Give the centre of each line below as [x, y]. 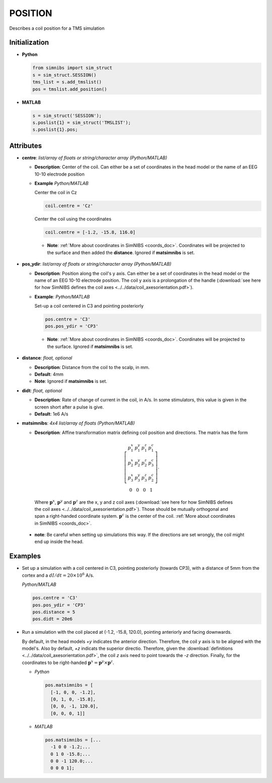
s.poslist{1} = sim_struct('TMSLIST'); [82, 123]
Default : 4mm [49, 374]
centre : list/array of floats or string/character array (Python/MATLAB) [94, 158]
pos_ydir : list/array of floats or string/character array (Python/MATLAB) [96, 264]
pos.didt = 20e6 [53, 619]
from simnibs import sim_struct [73, 68]
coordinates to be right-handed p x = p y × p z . [68, 662]
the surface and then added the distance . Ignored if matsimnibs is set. [121, 253]
